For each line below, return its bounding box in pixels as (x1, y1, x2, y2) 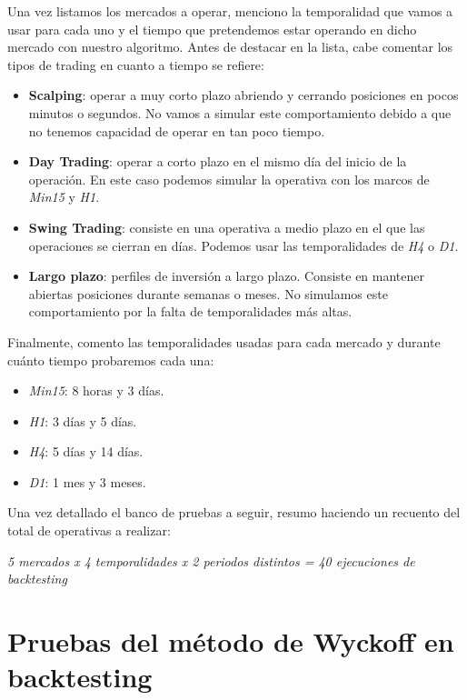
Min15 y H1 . (28, 187, 100, 206)
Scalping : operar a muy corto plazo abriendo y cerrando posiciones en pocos (28, 85, 459, 105)
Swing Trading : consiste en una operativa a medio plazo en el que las (28, 217, 425, 236)
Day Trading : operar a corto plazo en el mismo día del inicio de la (28, 152, 407, 171)
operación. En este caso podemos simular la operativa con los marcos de (28, 169, 430, 188)
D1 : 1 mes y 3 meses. (28, 472, 146, 491)
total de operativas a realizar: (7, 521, 171, 540)
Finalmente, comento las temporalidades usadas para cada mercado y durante (7, 332, 441, 351)
